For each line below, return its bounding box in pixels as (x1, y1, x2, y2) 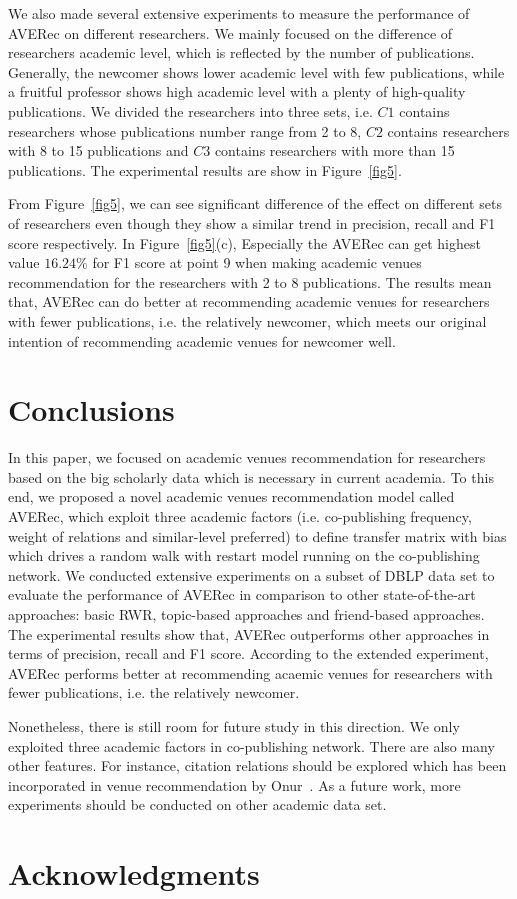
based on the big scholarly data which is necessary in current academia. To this (8, 466, 494, 487)
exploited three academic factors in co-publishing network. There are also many (8, 735, 495, 756)
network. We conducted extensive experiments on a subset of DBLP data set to (8, 564, 495, 585)
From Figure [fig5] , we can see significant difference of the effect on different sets (8, 193, 502, 214)
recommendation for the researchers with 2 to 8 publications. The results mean (8, 271, 492, 292)
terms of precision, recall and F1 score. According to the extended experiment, (8, 643, 489, 664)
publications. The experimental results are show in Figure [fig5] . (8, 159, 402, 180)
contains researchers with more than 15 (214, 140, 455, 161)
